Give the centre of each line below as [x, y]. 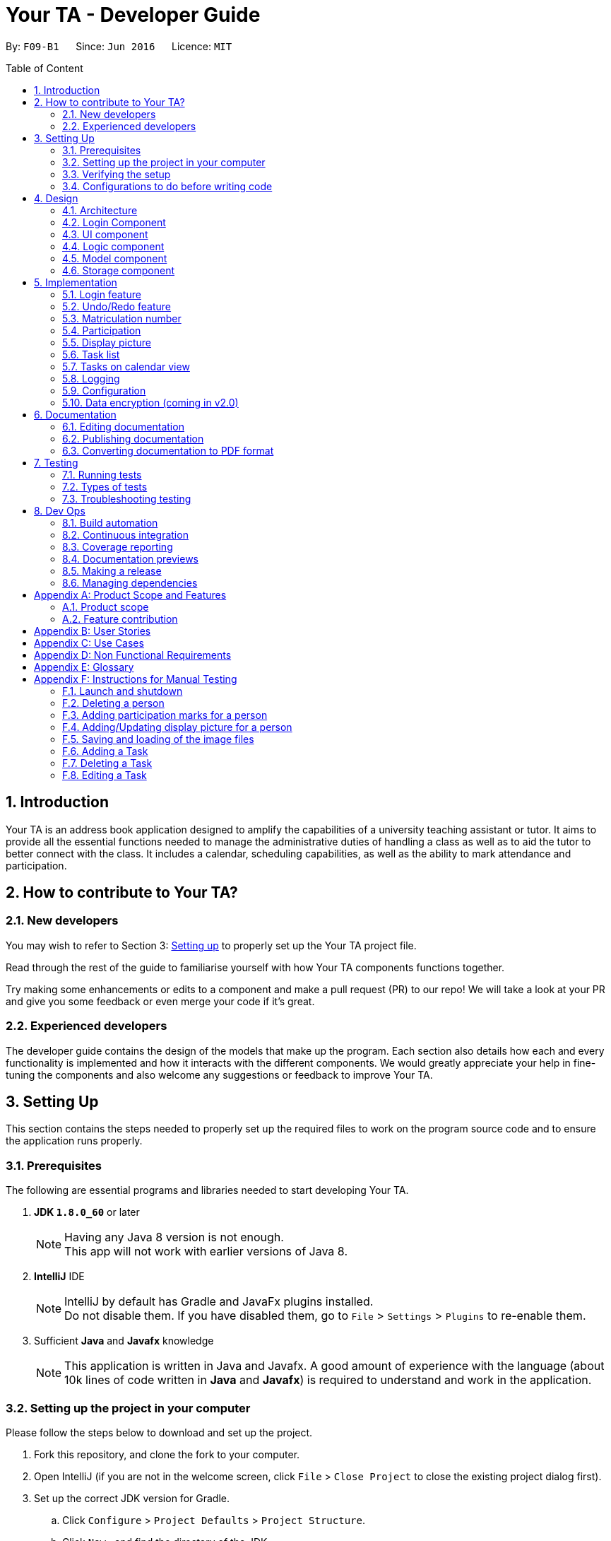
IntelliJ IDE [59, 1277]
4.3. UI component [105, 234]
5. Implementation [76, 282]
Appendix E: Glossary [84, 667]
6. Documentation [75, 414]
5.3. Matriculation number [122, 318]
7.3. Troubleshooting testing [127, 498]
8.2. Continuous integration [125, 534]
